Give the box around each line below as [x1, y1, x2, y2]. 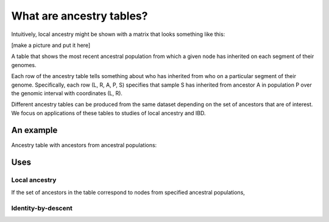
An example [11, 125, 58, 135]
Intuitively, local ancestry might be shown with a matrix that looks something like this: [11, 30, 225, 38]
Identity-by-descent [11, 204, 73, 212]
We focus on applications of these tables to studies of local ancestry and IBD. [11, 109, 207, 116]
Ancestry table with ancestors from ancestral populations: [11, 141, 157, 149]
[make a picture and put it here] [11, 41, 91, 49]
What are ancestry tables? [11, 9, 148, 23]
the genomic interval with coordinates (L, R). [11, 89, 123, 97]
